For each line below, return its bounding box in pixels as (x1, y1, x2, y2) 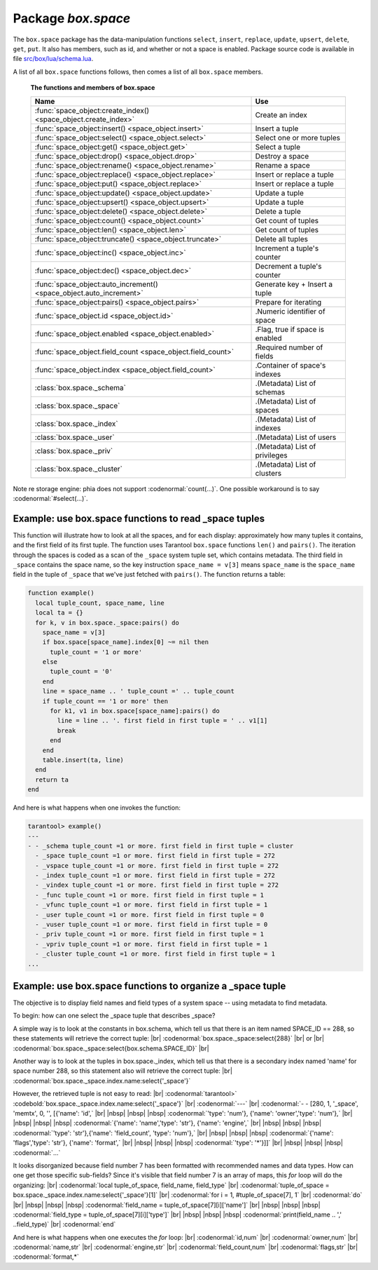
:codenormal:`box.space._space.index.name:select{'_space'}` (13, 1076, 191, 1085)
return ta (35, 775, 69, 784)
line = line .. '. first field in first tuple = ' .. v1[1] (57, 716, 268, 725)
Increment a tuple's (255, 243, 319, 253)
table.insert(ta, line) (42, 756, 124, 764)
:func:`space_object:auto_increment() (34, 279, 159, 289)
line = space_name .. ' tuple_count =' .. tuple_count (42, 688, 234, 695)
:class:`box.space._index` (34, 418, 118, 428)
